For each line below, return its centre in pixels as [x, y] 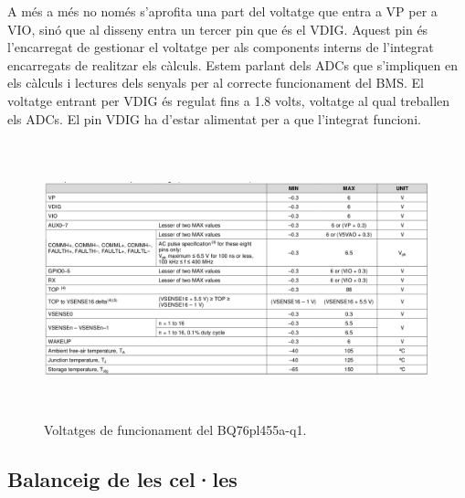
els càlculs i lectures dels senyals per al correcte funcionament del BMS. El [216, 83]
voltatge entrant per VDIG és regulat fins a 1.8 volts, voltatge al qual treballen [229, 100]
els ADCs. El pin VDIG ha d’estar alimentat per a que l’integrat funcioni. [214, 118]
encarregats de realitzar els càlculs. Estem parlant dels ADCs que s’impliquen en [233, 64]
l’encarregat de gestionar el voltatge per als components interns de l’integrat [221, 47]
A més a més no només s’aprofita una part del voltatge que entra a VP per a [222, 11]
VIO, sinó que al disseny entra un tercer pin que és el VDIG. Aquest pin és [218, 29]
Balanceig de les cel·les [122, 479]
